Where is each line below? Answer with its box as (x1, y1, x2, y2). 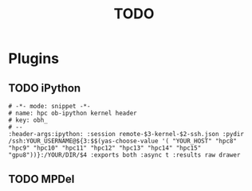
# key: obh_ (8, 116, 48, 124)
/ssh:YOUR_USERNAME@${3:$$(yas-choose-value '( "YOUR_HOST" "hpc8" (8, 137, 238, 145)
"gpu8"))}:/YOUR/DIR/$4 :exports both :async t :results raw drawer (8, 151, 241, 159)
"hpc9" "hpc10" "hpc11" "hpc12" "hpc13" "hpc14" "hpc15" (8, 144, 202, 152)
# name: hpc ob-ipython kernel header (8, 109, 137, 117)
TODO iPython (8, 81, 81, 95)
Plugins (8, 49, 60, 68)
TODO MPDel (8, 173, 75, 186)
